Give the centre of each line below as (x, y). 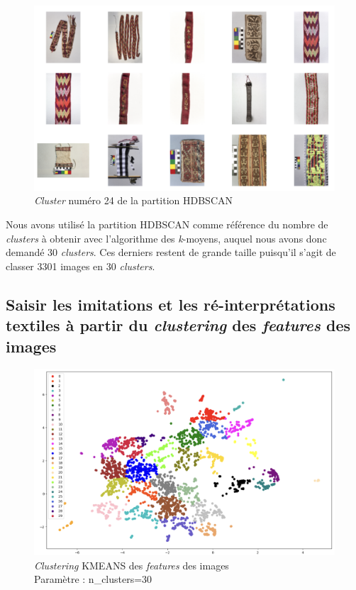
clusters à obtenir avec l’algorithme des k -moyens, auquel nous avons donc (166, 238)
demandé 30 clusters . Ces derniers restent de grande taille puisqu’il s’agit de (171, 252)
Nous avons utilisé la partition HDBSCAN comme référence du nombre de (167, 224)
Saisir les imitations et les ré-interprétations (171, 304)
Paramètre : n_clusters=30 (93, 579)
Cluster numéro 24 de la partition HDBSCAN (133, 200)
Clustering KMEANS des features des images (132, 565)
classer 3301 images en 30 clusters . (80, 266)
